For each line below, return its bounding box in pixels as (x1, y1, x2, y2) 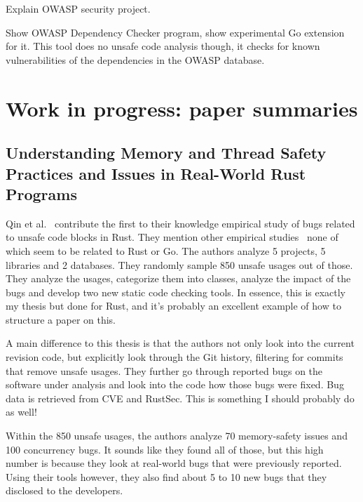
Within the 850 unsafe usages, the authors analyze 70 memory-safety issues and (6, 428, 348, 443)
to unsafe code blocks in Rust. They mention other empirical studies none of (6, 230, 338, 244)
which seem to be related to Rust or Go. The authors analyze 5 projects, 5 (6, 243, 326, 258)
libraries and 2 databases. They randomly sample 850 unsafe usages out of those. (6, 257, 353, 272)
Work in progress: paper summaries (6, 93, 358, 122)
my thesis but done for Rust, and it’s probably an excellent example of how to (6, 298, 341, 313)
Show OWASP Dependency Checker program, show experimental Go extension (6, 25, 345, 39)
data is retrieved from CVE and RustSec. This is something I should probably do (6, 390, 355, 405)
